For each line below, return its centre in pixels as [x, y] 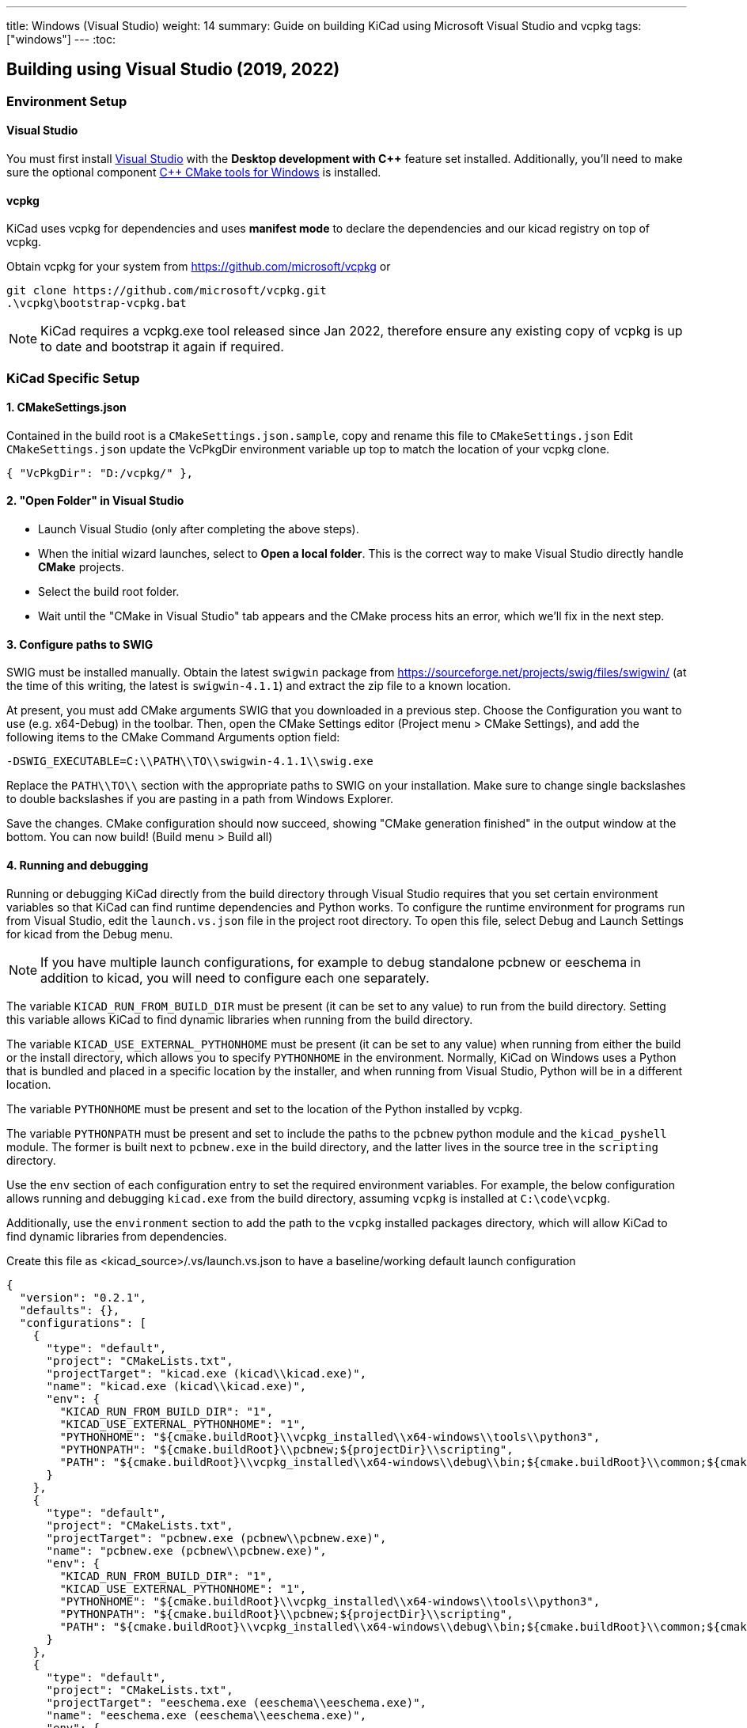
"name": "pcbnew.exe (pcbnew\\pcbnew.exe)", [186, 1550]
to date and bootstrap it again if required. [162, 347]
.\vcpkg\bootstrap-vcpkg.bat [97, 303]
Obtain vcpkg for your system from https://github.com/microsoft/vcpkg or [199, 267]
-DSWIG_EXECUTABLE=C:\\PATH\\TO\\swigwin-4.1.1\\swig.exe [190, 762]
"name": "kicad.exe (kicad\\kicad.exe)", [176, 1386]
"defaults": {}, [70, 1310]
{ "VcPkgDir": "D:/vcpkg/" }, [100, 473]
